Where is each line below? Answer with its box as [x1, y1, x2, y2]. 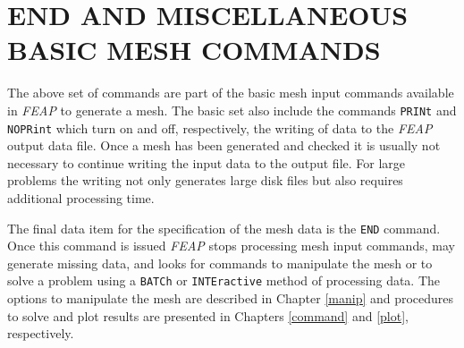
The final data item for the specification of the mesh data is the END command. [7, 218, 441, 237]
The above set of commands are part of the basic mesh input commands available [7, 83, 454, 102]
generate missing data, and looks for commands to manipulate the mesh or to [7, 253, 433, 272]
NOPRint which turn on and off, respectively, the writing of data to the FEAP [7, 118, 433, 137]
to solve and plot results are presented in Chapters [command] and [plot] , [7, 306, 409, 325]
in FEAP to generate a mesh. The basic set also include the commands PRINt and [7, 100, 457, 119]
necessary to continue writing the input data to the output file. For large [7, 153, 406, 172]
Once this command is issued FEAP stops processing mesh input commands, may [7, 236, 455, 255]
